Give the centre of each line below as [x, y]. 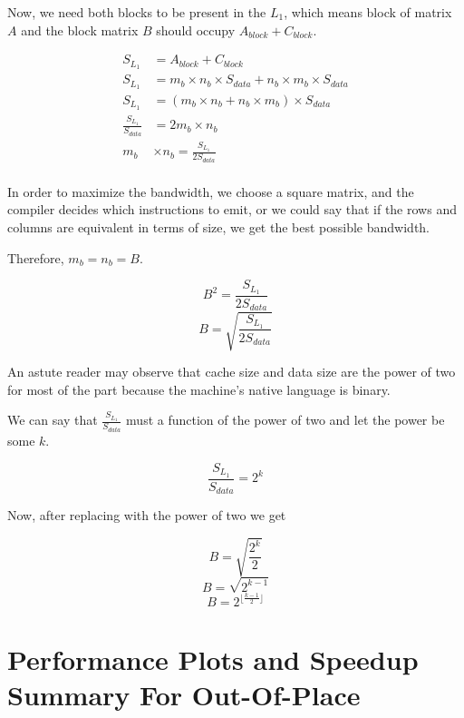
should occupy [196, 30]
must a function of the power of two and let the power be [285, 420]
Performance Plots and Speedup [213, 659]
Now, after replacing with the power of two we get [147, 515]
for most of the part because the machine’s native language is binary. [199, 389]
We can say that [53, 420]
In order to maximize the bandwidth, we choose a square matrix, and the [211, 191]
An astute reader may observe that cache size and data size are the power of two [232, 372]
